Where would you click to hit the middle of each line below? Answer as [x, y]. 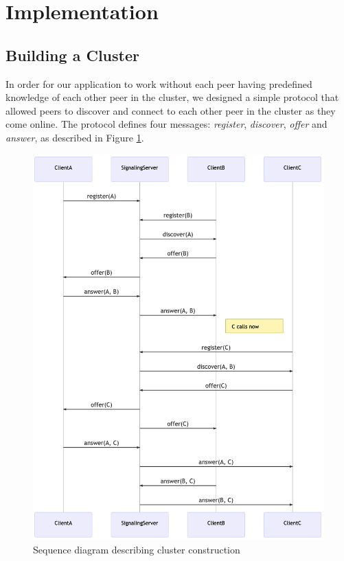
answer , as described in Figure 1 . [75, 137]
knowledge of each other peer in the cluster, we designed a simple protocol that [172, 97]
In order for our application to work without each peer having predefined [159, 83]
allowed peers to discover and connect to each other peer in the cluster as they [171, 110]
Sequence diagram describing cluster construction [137, 549]
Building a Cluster [72, 55]
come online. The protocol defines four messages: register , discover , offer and [167, 124]
